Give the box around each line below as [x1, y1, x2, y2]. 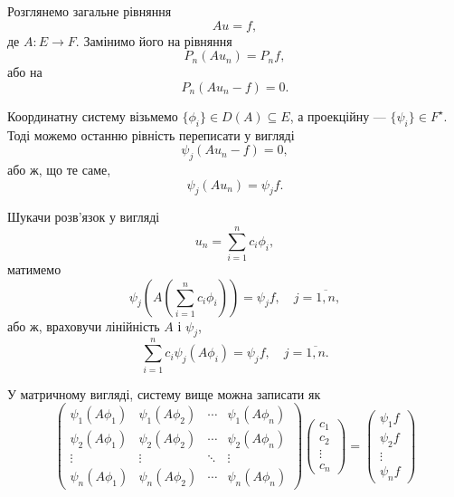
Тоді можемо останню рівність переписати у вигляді [7, 125, 295, 144]
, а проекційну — [289, 106, 386, 125]
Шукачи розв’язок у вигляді [7, 207, 160, 226]
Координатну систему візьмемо [7, 106, 178, 125]
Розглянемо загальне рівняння [7, 2, 172, 20]
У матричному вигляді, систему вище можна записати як [7, 384, 321, 403]
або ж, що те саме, [7, 159, 111, 178]
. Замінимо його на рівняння [75, 31, 232, 50]
